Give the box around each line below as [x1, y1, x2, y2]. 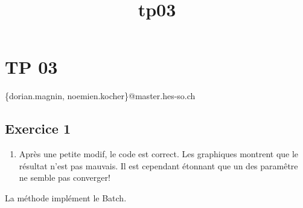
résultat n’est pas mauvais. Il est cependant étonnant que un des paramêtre [19, 159, 298, 172]
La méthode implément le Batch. [5, 191, 127, 204]
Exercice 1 [5, 119, 71, 138]
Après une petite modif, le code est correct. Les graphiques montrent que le [19, 148, 299, 160]
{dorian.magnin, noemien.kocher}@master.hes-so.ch [5, 89, 196, 102]
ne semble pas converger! [19, 171, 110, 184]
